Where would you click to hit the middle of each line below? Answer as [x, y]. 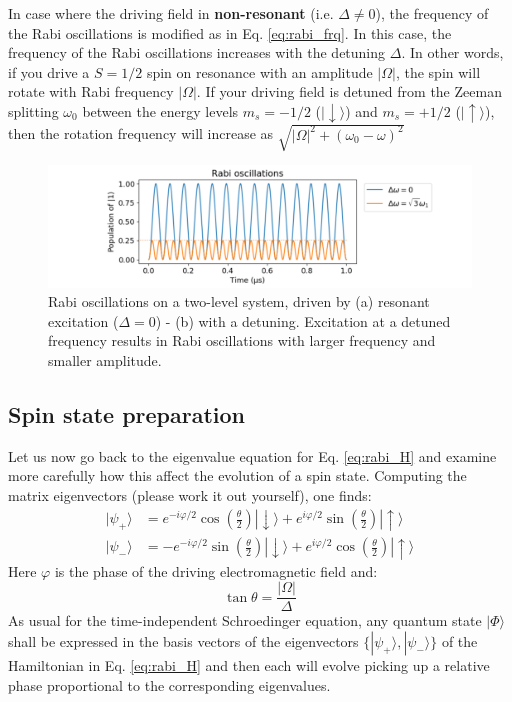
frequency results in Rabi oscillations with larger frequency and [242, 340]
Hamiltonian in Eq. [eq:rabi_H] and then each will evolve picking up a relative [249, 665]
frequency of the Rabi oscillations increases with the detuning [197, 52]
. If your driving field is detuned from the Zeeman [349, 91]
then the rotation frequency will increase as [141, 133]
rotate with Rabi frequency [91, 91]
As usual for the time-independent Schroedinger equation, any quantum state [245, 620]
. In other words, [452, 52]
